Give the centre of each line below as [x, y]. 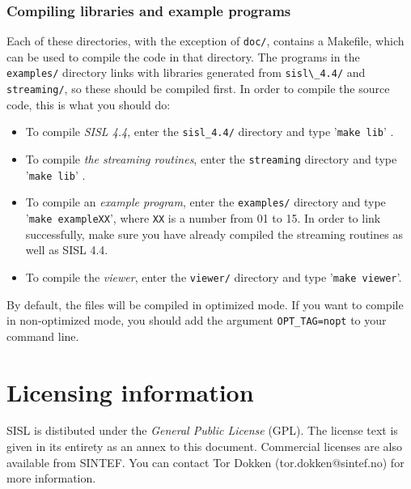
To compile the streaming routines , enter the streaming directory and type [211, 159]
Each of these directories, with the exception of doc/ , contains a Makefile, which [205, 41]
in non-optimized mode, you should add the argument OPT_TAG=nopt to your [197, 320]
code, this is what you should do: [89, 104]
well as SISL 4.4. [67, 250]
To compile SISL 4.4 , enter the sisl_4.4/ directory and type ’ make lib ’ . [210, 132]
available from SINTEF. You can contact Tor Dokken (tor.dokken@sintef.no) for [205, 462]
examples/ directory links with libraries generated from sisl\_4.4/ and [186, 72]
